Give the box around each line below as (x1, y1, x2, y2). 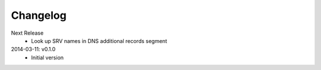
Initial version (31, 54, 64, 61)
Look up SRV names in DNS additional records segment (31, 37, 168, 44)
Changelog (11, 9, 67, 22)
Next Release (11, 29, 44, 36)
